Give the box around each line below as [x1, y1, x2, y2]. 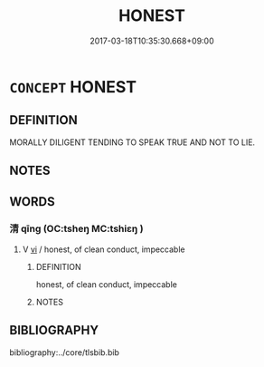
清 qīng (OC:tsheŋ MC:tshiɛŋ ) [9, 223, 144, 236]
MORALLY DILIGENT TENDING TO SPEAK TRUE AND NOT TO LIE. [9, 137, 256, 148]
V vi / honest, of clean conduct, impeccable [22, 244, 185, 255]
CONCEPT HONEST [9, 76, 137, 97]
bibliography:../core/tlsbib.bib [9, 346, 120, 358]
